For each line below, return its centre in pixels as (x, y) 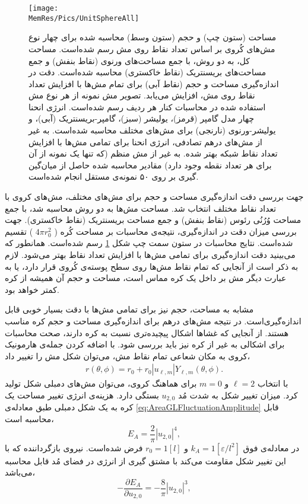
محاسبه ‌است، (29, 419)
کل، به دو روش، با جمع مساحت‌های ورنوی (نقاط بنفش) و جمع (139, 60)
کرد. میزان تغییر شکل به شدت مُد (238, 395)
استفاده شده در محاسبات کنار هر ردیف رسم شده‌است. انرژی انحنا (147, 106)
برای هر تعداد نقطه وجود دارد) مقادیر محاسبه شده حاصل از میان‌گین (150, 165)
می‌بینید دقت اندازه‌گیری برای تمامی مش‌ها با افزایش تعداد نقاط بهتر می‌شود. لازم (150, 254)
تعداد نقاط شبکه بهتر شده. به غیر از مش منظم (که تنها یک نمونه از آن (153, 153)
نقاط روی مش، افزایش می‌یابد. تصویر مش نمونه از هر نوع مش (142, 95)
